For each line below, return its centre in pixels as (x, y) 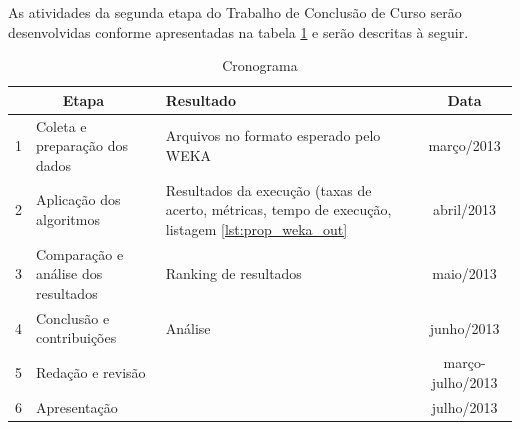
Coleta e (61, 125)
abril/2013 (465, 209)
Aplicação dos (78, 199)
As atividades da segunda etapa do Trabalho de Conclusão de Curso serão (235, 12)
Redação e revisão (91, 371)
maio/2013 (464, 273)
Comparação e (80, 253)
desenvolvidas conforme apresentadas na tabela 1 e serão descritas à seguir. (238, 31)
